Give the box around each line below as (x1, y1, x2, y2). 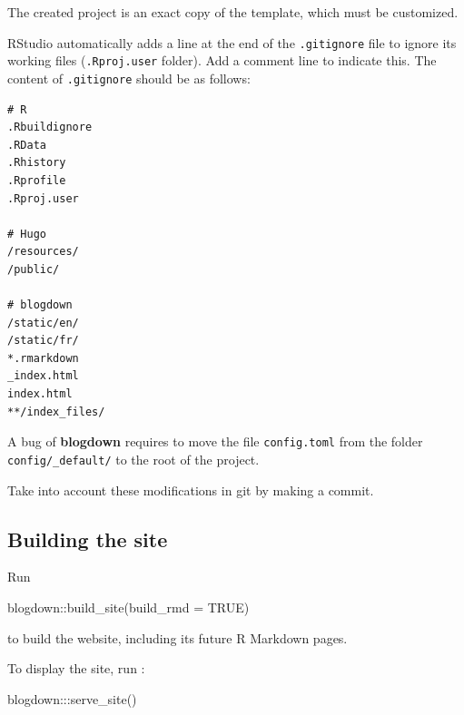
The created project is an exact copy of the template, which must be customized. (7, 3, 459, 21)
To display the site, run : (7, 659, 145, 678)
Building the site (7, 524, 168, 553)
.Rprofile (7, 173, 66, 187)
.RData (7, 138, 46, 152)
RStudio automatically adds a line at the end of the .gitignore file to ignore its (7, 33, 457, 52)
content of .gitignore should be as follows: (7, 68, 251, 87)
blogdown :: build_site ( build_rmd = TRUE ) (7, 597, 250, 616)
